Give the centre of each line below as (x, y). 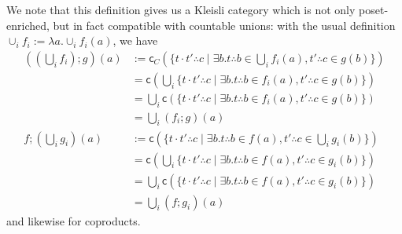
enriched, (28, 25)
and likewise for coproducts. (74, 220)
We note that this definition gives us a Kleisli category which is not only (181, 9)
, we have (135, 40)
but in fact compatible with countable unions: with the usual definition (224, 25)
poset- (374, 9)
